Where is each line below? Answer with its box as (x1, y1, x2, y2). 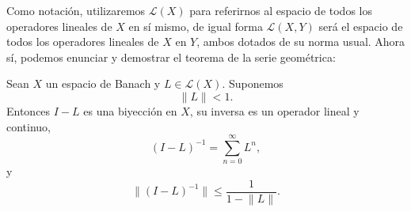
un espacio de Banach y (45, 75, 161, 92)
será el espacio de (318, 17, 403, 34)
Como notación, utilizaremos (6, 2, 146, 18)
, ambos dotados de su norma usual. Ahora (196, 33, 405, 50)
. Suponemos (222, 75, 284, 92)
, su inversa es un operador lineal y (189, 102, 360, 119)
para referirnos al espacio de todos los (189, 2, 372, 18)
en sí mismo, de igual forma (128, 17, 263, 34)
